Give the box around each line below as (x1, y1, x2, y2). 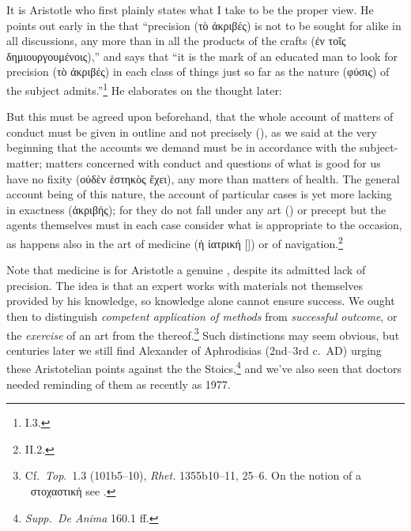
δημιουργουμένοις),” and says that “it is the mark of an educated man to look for (6, 47, 398, 64)
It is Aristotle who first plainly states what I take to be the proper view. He (6, 2, 374, 17)
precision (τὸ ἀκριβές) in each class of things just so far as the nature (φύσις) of (6, 63, 390, 80)
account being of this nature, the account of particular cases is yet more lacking (6, 186, 392, 202)
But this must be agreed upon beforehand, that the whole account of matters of (6, 108, 394, 125)
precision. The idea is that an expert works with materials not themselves (6, 277, 363, 293)
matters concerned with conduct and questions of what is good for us (45, 155, 381, 171)
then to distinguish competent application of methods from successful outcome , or (6, 308, 398, 324)
